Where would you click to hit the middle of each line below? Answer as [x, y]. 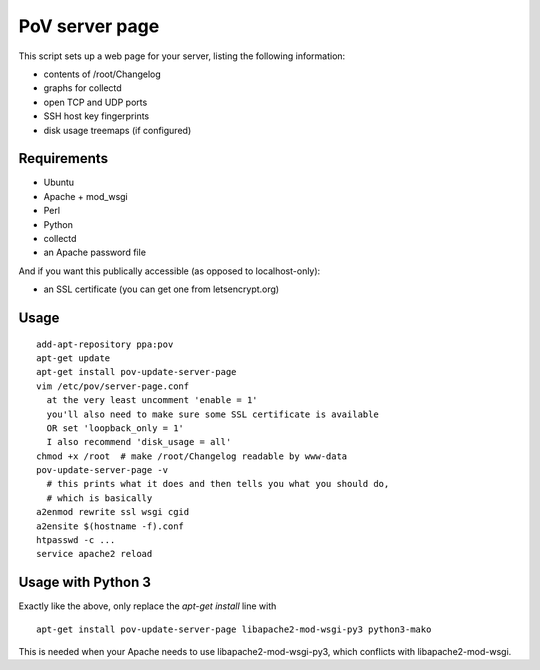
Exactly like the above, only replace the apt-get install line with [147, 606]
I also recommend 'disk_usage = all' [139, 442]
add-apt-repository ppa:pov [105, 344]
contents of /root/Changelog [102, 74]
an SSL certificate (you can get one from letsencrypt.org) [161, 289]
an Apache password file [95, 252]
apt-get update [73, 358]
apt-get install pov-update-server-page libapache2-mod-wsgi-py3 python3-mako [234, 629]
